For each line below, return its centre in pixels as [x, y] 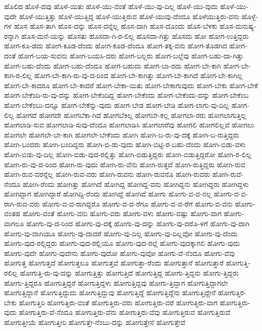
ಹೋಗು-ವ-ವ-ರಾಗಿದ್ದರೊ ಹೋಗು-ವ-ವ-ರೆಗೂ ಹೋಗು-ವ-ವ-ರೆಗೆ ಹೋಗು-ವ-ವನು [137, 203]
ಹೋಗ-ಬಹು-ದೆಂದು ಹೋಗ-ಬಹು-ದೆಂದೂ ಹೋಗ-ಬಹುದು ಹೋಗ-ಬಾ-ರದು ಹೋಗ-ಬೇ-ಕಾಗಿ [113, 65]
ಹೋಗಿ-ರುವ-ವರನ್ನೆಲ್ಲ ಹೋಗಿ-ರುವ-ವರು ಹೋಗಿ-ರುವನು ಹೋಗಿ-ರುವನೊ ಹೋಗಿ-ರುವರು [107, 174]
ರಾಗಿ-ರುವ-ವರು [22, 203]
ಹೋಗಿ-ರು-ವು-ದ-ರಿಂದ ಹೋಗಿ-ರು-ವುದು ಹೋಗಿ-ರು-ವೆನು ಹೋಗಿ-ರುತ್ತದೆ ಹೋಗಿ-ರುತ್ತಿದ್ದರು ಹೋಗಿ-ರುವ [125, 164]
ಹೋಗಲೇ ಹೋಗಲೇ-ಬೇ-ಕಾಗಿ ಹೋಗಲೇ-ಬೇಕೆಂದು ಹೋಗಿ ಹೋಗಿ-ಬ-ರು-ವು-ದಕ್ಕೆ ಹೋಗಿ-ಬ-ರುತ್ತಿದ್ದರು [122, 134]
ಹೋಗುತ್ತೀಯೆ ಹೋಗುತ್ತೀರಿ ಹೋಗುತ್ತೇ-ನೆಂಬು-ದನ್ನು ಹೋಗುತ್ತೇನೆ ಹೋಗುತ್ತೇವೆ [95, 322]
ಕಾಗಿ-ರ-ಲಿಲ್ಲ [18, 75]
